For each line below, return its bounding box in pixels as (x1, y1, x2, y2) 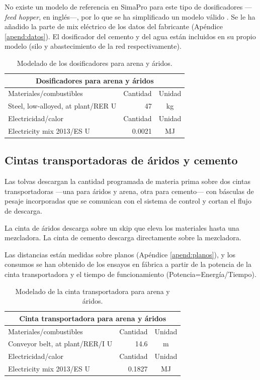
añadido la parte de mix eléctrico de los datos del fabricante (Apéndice (5, 21, 223, 32)
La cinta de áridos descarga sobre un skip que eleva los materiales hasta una (5, 222, 239, 233)
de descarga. (5, 206, 42, 216)
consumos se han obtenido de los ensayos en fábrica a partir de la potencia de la (5, 259, 251, 269)
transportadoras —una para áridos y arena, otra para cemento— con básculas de (5, 185, 254, 196)
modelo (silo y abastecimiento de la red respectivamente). (5, 41, 182, 51)
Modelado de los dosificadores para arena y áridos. (17, 57, 172, 68)
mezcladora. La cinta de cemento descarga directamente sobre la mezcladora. (5, 232, 241, 243)
